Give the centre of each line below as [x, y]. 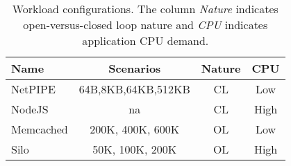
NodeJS [30, 109]
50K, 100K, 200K [135, 149]
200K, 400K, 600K [135, 129]
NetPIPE [33, 89]
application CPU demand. [145, 40]
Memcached [40, 129]
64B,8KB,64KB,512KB [134, 89]
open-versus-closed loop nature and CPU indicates [145, 25]
